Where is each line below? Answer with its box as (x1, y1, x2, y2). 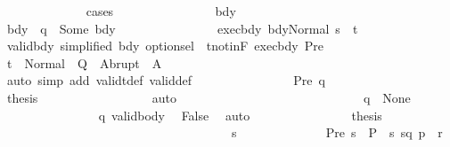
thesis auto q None (6, 88, 411, 106)
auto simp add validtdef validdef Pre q (6, 71, 325, 89)
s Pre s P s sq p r (231, 123, 443, 142)
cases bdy (86, 2, 236, 19)
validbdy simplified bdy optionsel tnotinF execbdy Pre (6, 36, 323, 55)
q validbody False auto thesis (98, 105, 382, 124)
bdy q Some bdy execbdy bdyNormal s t (6, 19, 358, 37)
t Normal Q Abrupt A (6, 53, 162, 72)
